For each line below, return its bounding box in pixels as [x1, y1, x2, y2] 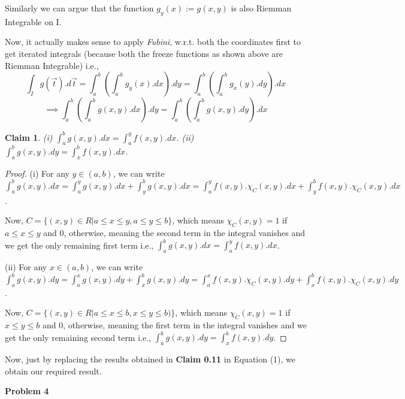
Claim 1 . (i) [5, 131, 53, 143]
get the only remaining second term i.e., [5, 331, 151, 343]
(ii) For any [5, 260, 47, 273]
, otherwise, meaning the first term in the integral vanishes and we [63, 319, 307, 331]
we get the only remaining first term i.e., [5, 238, 154, 251]
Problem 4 [5, 385, 49, 397]
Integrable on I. [5, 15, 62, 28]
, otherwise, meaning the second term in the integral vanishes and [64, 226, 306, 239]
